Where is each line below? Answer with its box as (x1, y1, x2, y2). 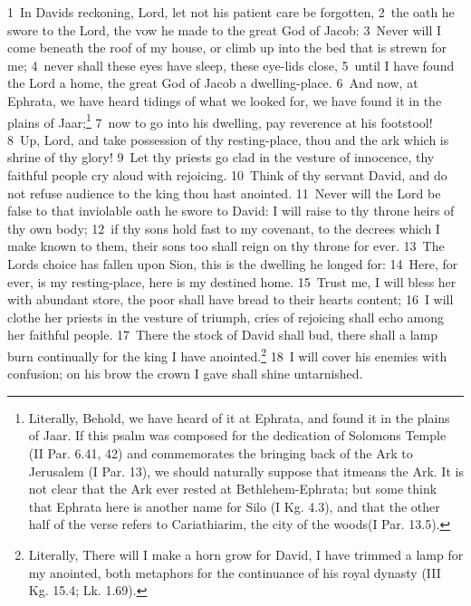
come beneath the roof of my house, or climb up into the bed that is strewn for (7, 38, 447, 57)
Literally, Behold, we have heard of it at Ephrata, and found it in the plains (28, 408, 450, 427)
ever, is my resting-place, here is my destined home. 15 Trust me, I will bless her (7, 272, 457, 291)
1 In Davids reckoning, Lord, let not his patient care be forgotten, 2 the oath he (7, 3, 455, 21)
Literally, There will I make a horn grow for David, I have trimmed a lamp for (28, 544, 464, 563)
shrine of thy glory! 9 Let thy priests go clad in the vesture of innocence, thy (7, 148, 435, 167)
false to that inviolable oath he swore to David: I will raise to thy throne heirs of (7, 201, 455, 220)
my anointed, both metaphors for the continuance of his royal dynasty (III (28, 563, 441, 582)
